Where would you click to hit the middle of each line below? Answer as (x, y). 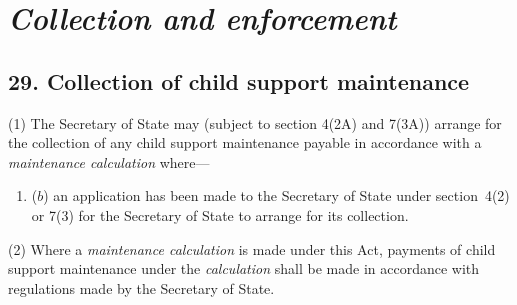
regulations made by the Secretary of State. (141, 287)
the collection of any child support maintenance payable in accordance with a (245, 142)
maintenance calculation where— (109, 161)
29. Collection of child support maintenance (239, 80)
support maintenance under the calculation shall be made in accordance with (244, 268)
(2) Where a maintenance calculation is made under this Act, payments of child (252, 248)
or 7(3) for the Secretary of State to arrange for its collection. (220, 214)
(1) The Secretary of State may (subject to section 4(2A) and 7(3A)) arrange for (255, 122)
